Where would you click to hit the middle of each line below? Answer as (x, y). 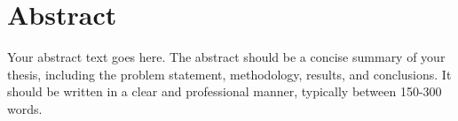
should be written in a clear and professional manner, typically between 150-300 (225, 91)
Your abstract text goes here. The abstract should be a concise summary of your (226, 57)
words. (25, 108)
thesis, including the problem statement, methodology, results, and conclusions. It (229, 74)
